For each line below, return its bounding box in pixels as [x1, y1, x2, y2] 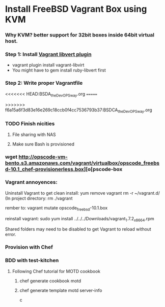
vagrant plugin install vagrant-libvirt [12, 62, 84, 68]
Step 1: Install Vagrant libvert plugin [5, 51, 92, 58]
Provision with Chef [5, 244, 53, 251]
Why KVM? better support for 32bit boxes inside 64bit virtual [5, 32, 155, 38]
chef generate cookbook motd [19, 277, 82, 284]
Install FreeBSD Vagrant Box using [5, 3, 147, 15]
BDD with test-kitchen [5, 257, 59, 264]
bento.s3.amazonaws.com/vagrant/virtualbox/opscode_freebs [5, 159, 160, 166]
